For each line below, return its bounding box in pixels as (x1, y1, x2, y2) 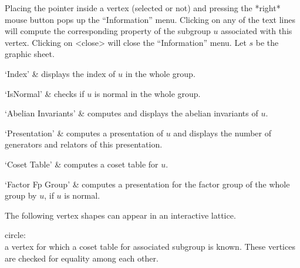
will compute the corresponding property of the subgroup (5, 25, 211, 37)
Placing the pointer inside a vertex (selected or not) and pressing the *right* (5, 2, 281, 14)
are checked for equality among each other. (5, 252, 159, 264)
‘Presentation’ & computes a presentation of (5, 126, 164, 139)
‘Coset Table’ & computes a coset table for (5, 158, 159, 170)
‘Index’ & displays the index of (5, 67, 116, 79)
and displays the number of (173, 126, 272, 139)
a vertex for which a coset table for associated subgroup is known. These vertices (5, 240, 295, 252)
